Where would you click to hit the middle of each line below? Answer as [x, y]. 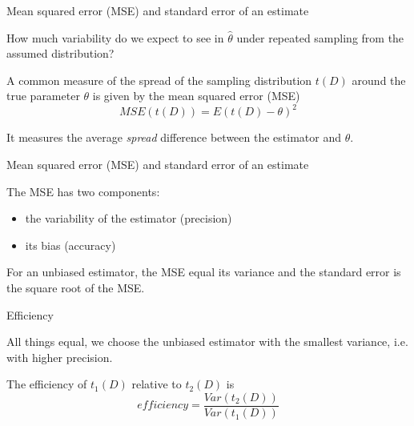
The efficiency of [47, 384]
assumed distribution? [60, 53]
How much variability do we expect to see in [115, 37]
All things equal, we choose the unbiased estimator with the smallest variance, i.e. [207, 342]
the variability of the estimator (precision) [129, 218]
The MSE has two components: [83, 191]
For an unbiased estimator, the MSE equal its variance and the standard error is [204, 272]
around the [379, 80]
